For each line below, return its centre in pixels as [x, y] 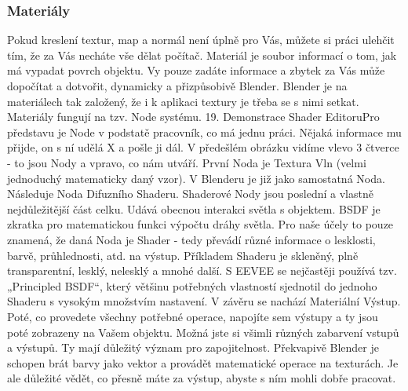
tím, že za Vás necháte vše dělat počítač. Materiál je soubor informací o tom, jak [202, 55]
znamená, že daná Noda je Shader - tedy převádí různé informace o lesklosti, [191, 239]
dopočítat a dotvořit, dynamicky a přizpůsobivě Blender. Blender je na [177, 86]
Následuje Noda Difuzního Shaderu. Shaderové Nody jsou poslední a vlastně [190, 194]
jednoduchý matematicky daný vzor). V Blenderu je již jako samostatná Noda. [196, 178]
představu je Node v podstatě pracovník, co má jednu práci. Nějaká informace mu [204, 132]
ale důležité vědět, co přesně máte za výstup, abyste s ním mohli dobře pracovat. [202, 378]
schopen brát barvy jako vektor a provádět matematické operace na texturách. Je [203, 362]
